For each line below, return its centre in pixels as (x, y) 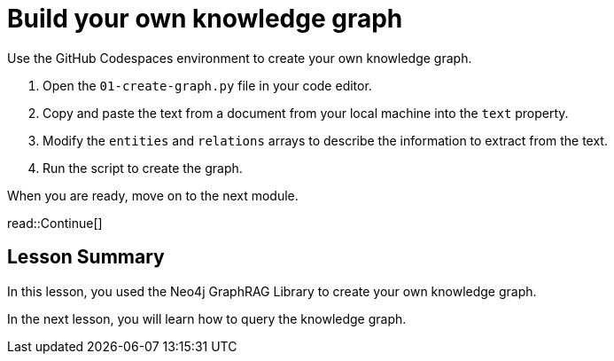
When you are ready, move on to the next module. (153, 195)
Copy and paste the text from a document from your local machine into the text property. (306, 113)
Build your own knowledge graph (205, 19)
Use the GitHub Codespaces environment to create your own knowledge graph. (240, 58)
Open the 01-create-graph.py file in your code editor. (207, 85)
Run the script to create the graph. (143, 168)
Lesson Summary (86, 257)
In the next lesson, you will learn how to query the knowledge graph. (207, 318)
